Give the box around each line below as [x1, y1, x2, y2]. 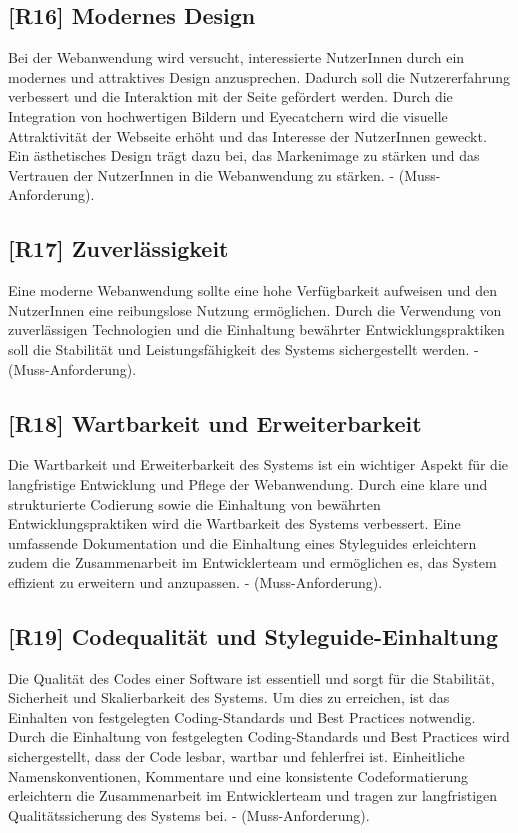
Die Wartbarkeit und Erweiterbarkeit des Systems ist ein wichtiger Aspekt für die [8, 454, 508, 475]
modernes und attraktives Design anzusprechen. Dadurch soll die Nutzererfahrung [8, 66, 510, 87]
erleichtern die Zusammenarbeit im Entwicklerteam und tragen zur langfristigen [8, 785, 498, 806]
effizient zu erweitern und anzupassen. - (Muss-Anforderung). [8, 571, 383, 592]
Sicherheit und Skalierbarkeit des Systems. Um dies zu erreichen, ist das [8, 687, 450, 708]
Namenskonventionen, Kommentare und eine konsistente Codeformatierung [8, 765, 469, 786]
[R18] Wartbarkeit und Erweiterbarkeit [8, 407, 422, 438]
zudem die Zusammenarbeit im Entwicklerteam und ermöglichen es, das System [8, 552, 497, 573]
